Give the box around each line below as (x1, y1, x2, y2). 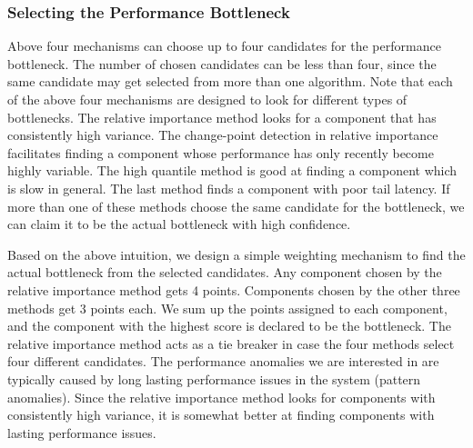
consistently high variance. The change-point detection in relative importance (7, 125, 438, 144)
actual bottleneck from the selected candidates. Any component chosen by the (7, 263, 442, 282)
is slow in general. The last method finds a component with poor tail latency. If (7, 178, 450, 197)
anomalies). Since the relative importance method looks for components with (7, 387, 436, 406)
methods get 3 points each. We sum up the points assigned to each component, (7, 298, 448, 317)
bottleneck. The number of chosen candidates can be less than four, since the (7, 54, 437, 73)
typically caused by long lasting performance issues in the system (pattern (7, 369, 421, 388)
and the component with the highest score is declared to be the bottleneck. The (7, 316, 451, 335)
